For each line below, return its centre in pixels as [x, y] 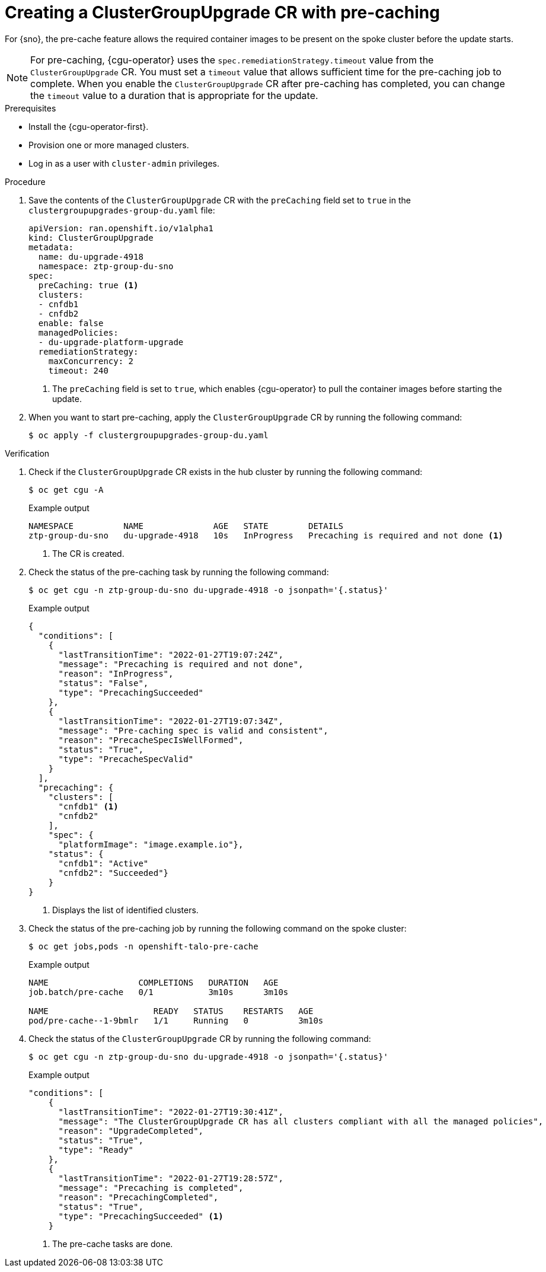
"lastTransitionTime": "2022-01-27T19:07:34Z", [171, 721]
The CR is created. [88, 553]
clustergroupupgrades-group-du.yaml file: [122, 210]
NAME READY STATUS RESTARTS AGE [171, 1011]
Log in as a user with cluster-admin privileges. [124, 163]
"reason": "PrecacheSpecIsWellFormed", [151, 740]
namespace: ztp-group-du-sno [106, 266]
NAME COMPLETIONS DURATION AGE [154, 982]
